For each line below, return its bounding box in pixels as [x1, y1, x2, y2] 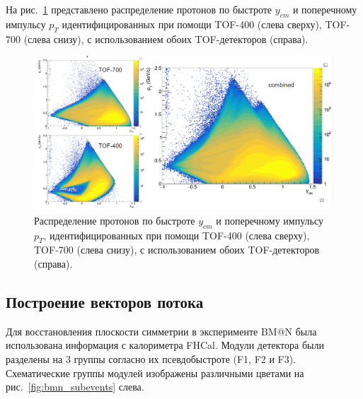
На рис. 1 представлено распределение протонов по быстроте [6, 2, 272, 16]
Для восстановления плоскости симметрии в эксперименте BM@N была [6, 323, 317, 338]
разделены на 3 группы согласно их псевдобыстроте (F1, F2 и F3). [6, 351, 296, 366]
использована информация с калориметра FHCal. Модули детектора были [6, 338, 324, 352]
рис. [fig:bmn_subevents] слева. [6, 379, 144, 394]
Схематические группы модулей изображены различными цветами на [6, 365, 304, 380]
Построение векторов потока [6, 290, 204, 312]
